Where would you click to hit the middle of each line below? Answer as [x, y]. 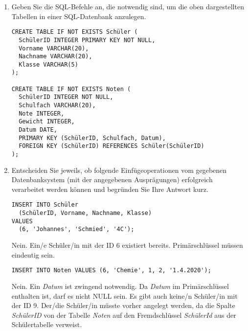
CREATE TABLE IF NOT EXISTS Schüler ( [75, 32]
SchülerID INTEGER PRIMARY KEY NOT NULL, [87, 40]
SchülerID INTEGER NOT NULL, [66, 97]
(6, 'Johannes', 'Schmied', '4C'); [77, 229]
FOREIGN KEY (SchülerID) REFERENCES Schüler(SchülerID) [112, 146]
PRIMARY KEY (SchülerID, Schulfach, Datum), [92, 138]
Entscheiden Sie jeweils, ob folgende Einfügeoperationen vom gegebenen [119, 170]
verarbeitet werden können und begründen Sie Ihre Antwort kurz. [110, 189]
